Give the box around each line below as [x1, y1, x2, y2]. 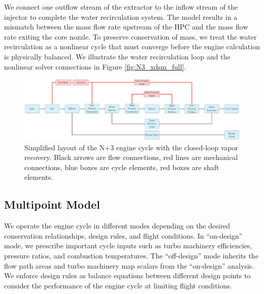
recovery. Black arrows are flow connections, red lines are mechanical [24, 152, 238, 162]
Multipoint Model [4, 197, 101, 212]
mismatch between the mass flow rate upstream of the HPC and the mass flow [4, 21, 248, 32]
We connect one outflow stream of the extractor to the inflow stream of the [4, 2, 238, 12]
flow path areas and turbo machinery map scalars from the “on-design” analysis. [4, 260, 254, 271]
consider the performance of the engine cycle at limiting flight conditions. [4, 280, 232, 290]
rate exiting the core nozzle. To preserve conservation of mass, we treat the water [4, 31, 257, 42]
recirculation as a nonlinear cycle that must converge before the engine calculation [4, 41, 260, 52]
